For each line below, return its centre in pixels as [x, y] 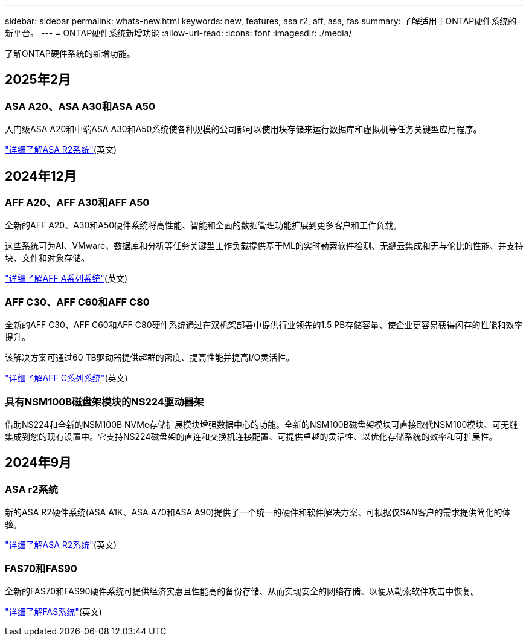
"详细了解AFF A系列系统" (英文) [66, 279]
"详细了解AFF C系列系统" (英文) [66, 378]
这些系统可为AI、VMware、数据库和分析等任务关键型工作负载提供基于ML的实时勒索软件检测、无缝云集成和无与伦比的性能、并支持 [264, 246]
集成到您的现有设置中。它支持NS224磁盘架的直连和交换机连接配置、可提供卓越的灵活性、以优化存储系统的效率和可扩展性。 [251, 436]
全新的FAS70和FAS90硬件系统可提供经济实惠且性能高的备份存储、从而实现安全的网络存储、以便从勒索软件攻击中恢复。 [242, 591]
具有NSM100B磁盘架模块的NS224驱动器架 [104, 401]
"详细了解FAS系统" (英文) [53, 611]
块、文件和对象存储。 [47, 258]
